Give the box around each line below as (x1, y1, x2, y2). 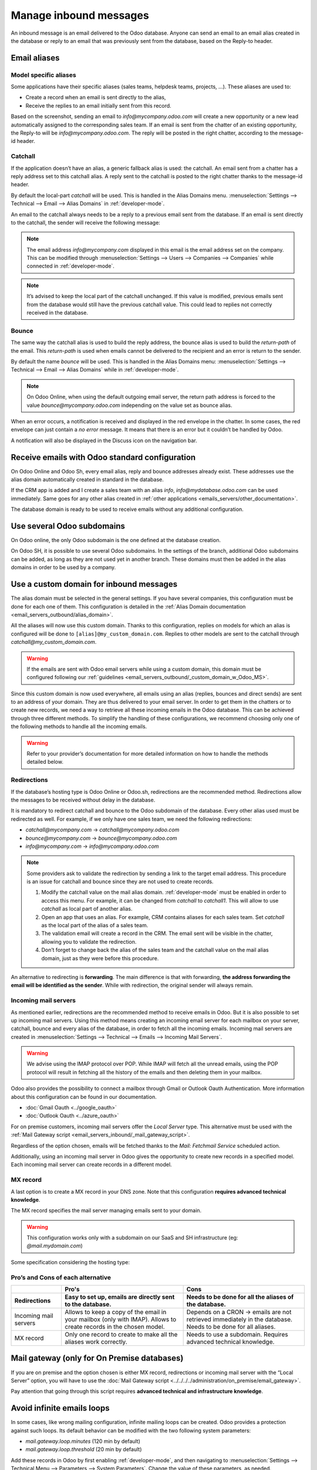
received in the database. (26, 309, 88, 316)
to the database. (65, 1300, 112, 1308)
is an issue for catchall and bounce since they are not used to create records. (26, 878, 214, 885)
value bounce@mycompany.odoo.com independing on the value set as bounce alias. (26, 402, 232, 409)
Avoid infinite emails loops (11, 1403, 110, 1414)
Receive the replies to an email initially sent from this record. (25, 102, 171, 109)
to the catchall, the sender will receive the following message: (11, 219, 161, 226)
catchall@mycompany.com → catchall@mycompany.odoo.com (25, 826, 180, 833)
